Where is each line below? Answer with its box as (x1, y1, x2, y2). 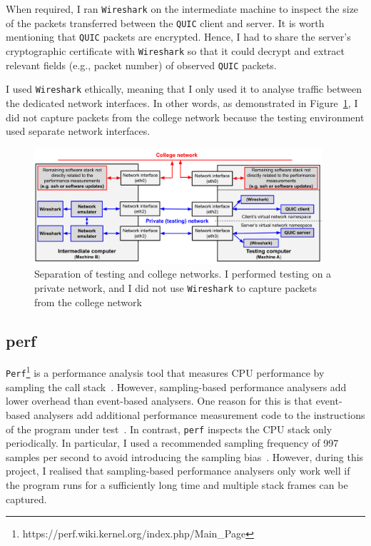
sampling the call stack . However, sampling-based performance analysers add (6, 379, 347, 394)
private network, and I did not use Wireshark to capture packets (34, 280, 317, 295)
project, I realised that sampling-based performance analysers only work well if (6, 463, 350, 478)
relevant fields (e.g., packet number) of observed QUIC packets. (6, 57, 277, 72)
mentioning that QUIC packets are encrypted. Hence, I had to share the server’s (6, 29, 351, 44)
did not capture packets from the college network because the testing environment (6, 109, 365, 124)
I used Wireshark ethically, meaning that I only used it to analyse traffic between (6, 81, 362, 96)
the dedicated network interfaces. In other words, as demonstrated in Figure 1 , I (6, 95, 358, 110)
